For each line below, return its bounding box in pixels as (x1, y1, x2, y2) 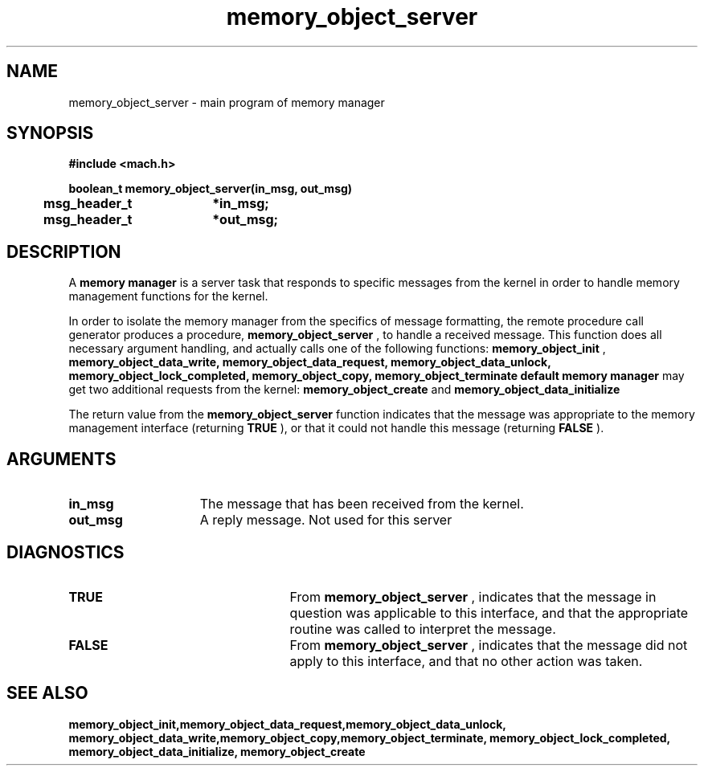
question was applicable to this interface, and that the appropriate (289, 604, 689, 621)
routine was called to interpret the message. (289, 620, 556, 637)
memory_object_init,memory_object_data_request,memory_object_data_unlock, (68, 717, 506, 731)
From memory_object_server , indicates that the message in (289, 588, 657, 605)
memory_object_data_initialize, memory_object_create (68, 744, 366, 758)
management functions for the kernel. (68, 289, 268, 304)
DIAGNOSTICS (6, 541, 125, 562)
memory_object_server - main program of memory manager (68, 95, 385, 109)
